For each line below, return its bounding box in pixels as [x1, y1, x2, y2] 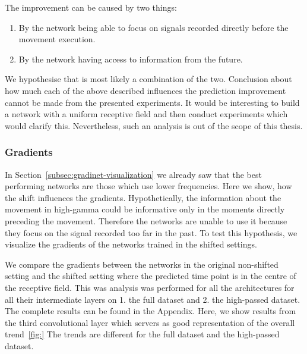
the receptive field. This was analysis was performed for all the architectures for [5, 281, 295, 293]
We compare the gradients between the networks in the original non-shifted [5, 258, 278, 270]
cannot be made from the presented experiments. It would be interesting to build [5, 96, 300, 108]
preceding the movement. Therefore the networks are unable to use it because [5, 214, 287, 227]
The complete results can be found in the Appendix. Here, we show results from [5, 305, 296, 317]
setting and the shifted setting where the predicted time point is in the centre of [5, 270, 296, 282]
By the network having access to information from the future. [18, 52, 243, 65]
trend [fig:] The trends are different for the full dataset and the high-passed [5, 328, 280, 340]
